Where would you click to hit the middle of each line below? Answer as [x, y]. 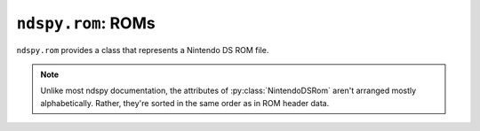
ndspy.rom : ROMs [86, 23]
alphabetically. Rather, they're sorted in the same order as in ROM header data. [185, 103]
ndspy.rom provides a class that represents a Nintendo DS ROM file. [143, 50]
